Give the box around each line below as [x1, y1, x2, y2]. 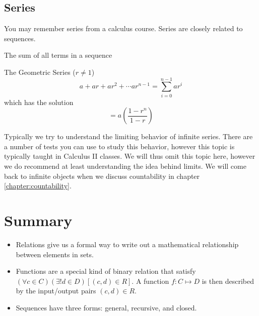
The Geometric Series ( [4, 66, 76, 77]
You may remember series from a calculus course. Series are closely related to [4, 23, 243, 34]
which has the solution [4, 96, 74, 107]
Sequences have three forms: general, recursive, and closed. [16, 302, 197, 312]
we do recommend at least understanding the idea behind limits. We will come [4, 161, 246, 171]
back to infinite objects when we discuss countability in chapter [4, 170, 200, 181]
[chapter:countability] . [4, 180, 72, 191]
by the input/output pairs [16, 285, 96, 296]
